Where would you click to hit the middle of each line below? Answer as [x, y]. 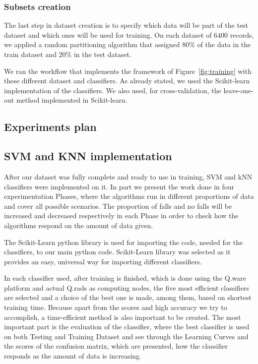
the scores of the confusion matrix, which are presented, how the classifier [116, 346]
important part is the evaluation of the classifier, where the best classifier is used [127, 327]
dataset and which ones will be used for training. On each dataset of [108, 34]
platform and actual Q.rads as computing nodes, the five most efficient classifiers [127, 287]
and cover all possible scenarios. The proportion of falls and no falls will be [118, 206]
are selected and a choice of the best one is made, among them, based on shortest [128, 297]
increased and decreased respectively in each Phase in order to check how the [121, 215]
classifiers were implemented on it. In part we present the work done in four [119, 186]
